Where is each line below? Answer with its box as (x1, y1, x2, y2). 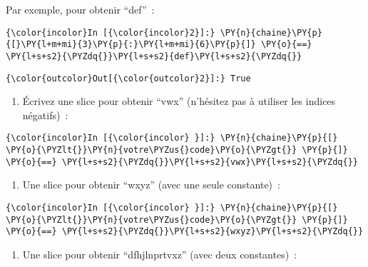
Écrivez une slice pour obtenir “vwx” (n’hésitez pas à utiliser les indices (22, 94, 336, 109)
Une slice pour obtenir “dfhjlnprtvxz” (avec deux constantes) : (22, 246, 297, 261)
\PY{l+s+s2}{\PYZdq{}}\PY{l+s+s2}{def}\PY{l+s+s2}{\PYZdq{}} (6, 51, 302, 61)
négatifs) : (22, 107, 68, 122)
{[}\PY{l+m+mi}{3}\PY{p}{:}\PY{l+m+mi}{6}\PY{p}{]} (6, 39, 256, 50)
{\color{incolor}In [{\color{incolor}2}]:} (6, 27, 215, 38)
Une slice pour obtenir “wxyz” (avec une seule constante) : (22, 177, 280, 192)
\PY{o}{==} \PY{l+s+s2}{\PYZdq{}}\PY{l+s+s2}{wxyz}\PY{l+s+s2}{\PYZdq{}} (6, 226, 364, 237)
